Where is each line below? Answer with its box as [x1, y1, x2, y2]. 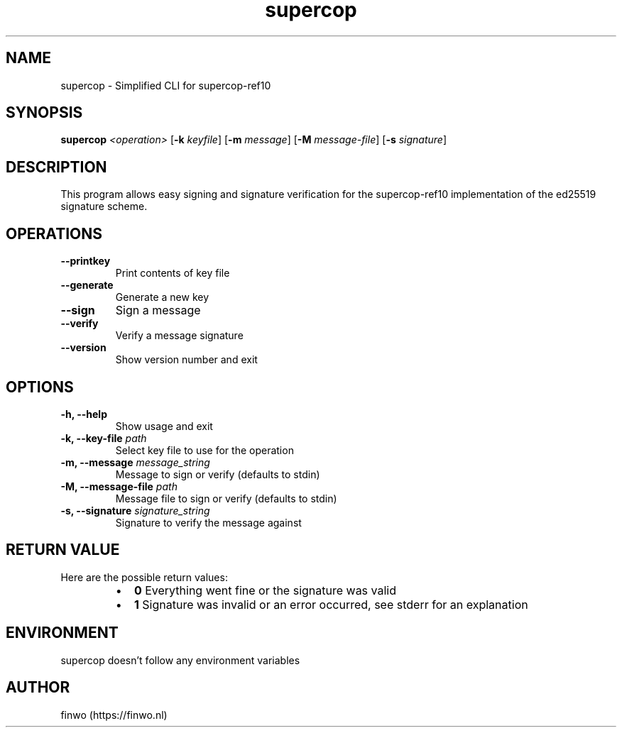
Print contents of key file [115, 267, 230, 280]
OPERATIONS [6, 224, 102, 243]
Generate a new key [115, 291, 209, 304]
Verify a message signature [115, 329, 244, 342]
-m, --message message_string [60, 456, 210, 468]
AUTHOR [6, 678, 70, 697]
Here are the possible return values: [60, 571, 228, 583]
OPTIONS [6, 377, 74, 396]
